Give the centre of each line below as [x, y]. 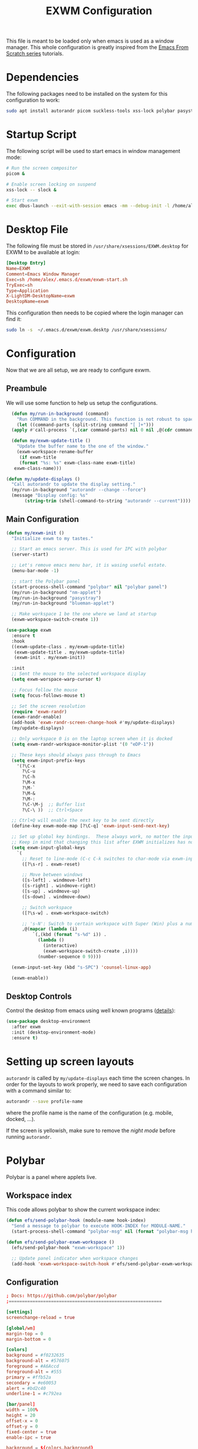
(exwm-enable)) [30, 978]
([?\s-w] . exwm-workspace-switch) [65, 913]
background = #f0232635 [35, 1355]
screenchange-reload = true [41, 1317]
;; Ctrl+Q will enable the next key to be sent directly [83, 821]
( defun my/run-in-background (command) [60, 414]
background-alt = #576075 [38, 1361]
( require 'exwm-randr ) [39, 711]
